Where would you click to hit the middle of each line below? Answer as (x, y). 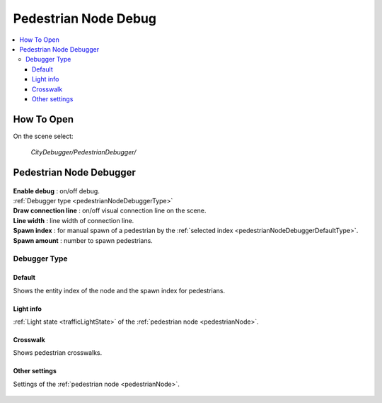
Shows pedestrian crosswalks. (58, 353)
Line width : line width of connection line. (74, 220)
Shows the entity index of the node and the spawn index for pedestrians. (119, 290)
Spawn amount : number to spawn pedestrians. (83, 240)
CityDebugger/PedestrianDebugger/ (83, 152)
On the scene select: (43, 136)
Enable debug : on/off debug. (57, 191)
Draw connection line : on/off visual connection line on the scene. (110, 211)
